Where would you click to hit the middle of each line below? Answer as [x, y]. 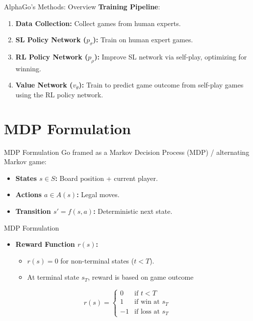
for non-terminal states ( [97, 260]
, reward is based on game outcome [141, 277]
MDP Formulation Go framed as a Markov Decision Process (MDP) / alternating [127, 152]
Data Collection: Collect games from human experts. [98, 23]
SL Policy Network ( [51, 40]
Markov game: [25, 161]
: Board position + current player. [106, 178]
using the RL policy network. [59, 94]
